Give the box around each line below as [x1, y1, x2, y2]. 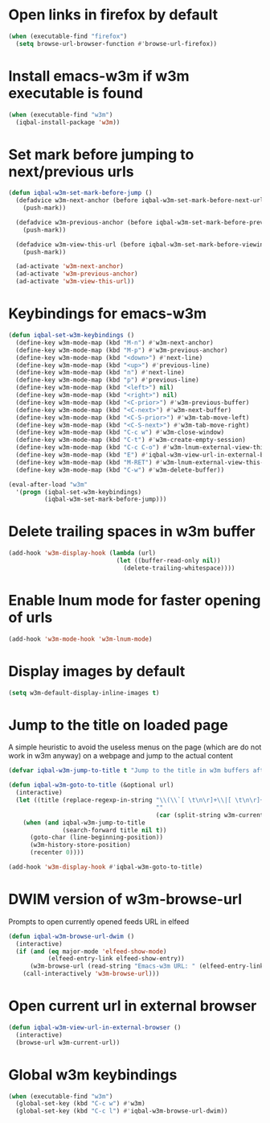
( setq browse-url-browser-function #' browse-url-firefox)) [15, 39, 218, 47]
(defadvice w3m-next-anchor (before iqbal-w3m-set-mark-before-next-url [15, 196, 264, 204]
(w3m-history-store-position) [29, 841, 131, 849]
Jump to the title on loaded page [8, 716, 229, 734]
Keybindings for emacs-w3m [8, 304, 207, 323]
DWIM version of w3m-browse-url [8, 890, 243, 909]
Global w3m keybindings [8, 1065, 178, 1084]
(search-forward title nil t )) [62, 826, 167, 834]
